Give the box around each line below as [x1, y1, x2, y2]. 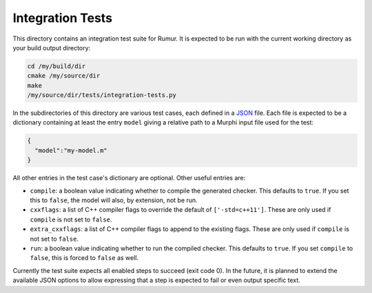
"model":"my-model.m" [34, 146, 108, 154]
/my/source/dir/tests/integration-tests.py [27, 91, 177, 99]
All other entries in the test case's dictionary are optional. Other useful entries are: [12, 174, 246, 182]
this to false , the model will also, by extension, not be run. [30, 196, 198, 204]
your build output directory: [12, 43, 91, 52]
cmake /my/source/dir [27, 72, 101, 80]
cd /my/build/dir [27, 62, 86, 70]
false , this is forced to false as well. [30, 254, 139, 262]
